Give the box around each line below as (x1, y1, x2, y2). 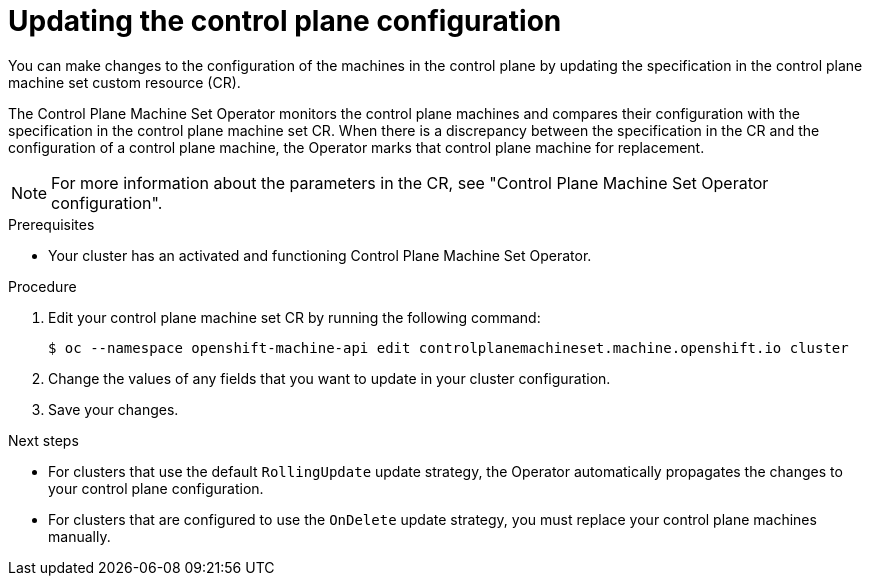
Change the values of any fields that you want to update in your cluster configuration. (48, 369, 611, 387)
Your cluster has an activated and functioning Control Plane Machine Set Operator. (48, 246, 592, 264)
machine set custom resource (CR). (8, 73, 241, 91)
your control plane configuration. (48, 479, 264, 497)
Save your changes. (48, 400, 179, 418)
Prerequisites (8, 215, 95, 233)
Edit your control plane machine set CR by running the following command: (48, 308, 541, 326)
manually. (48, 527, 111, 545)
